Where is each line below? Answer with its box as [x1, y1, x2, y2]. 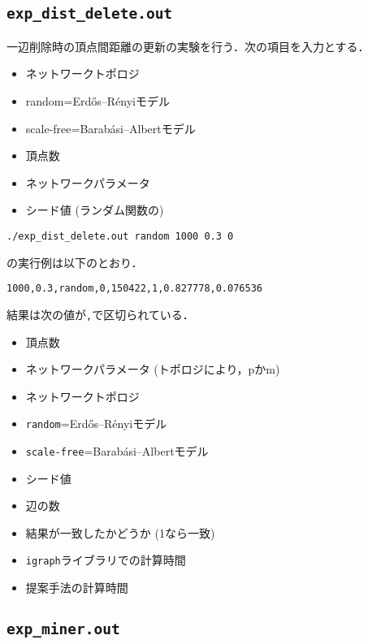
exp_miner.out [6, 620, 120, 638]
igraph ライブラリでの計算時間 [25, 551, 186, 568]
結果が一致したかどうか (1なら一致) [25, 524, 215, 541]
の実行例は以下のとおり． [6, 253, 143, 270]
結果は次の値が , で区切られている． [6, 305, 194, 322]
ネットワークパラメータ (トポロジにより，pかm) [25, 361, 280, 378]
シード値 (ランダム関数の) [25, 201, 164, 218]
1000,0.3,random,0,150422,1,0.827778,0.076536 [6, 283, 262, 295]
